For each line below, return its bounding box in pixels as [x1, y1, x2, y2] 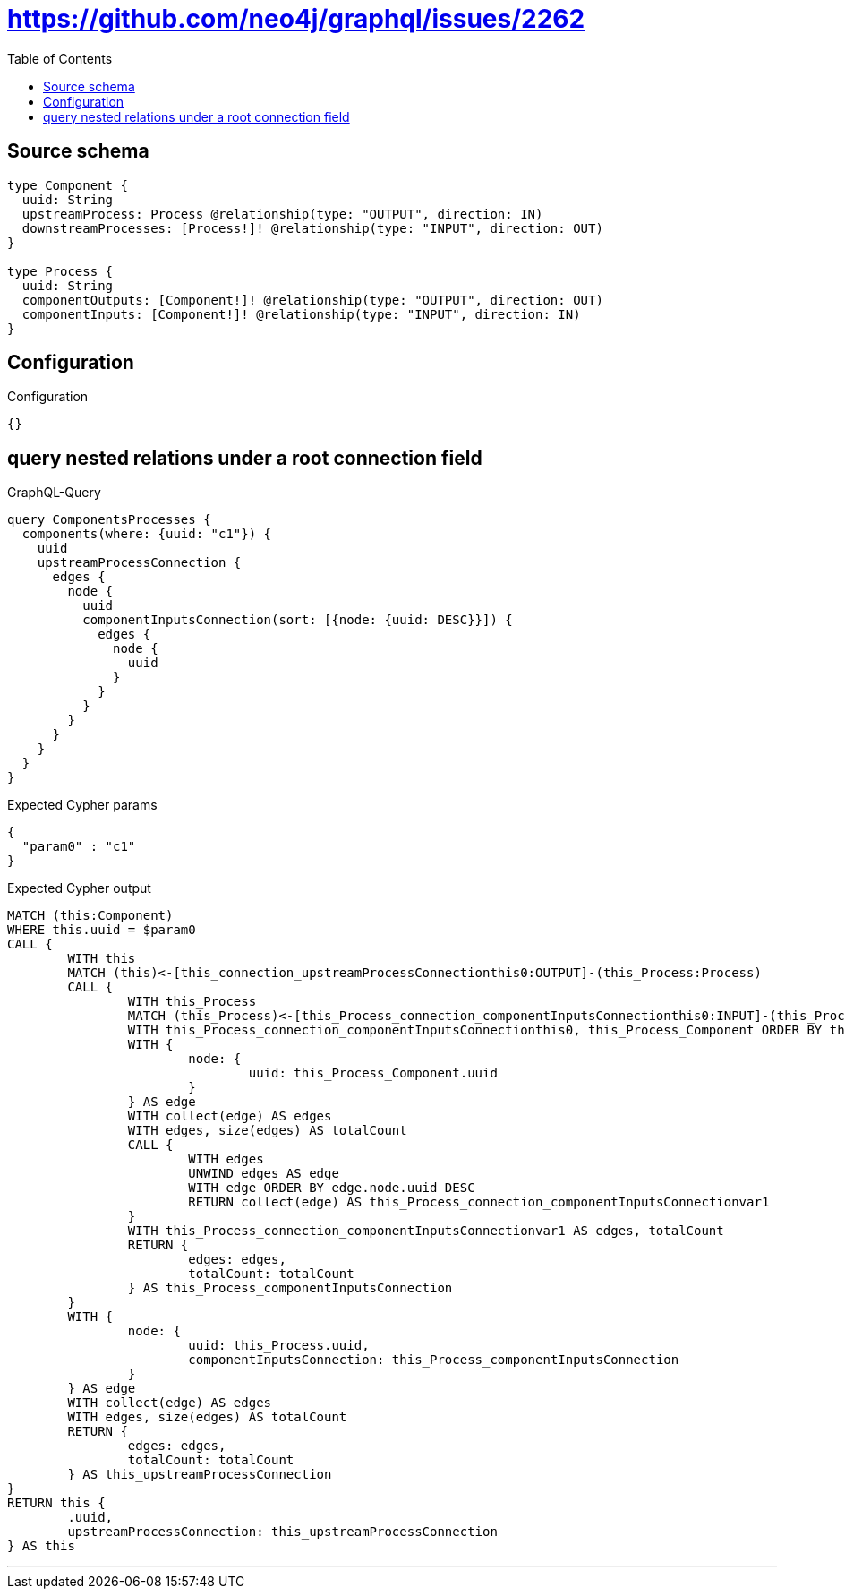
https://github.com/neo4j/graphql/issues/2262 [7, 4, 585, 34]
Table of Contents [7, 50, 113, 66]
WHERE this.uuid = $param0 [7, 922, 196, 938]
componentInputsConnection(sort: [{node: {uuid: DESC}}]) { [82, 613, 513, 628]
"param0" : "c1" [21, 839, 136, 854]
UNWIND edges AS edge [188, 1166, 339, 1181]
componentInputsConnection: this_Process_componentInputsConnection [188, 1352, 679, 1368]
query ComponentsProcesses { [7, 512, 211, 528]
